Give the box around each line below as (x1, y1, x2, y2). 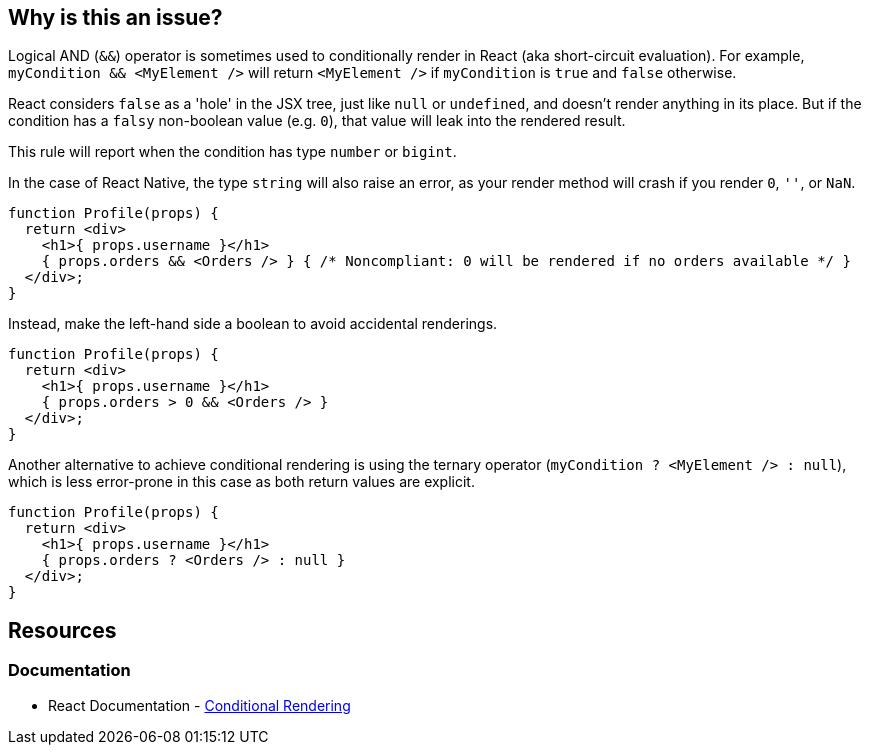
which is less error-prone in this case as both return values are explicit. (8, 473, 475, 491)
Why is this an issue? (8, 5, 223, 30)
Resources (8, 617, 117, 643)
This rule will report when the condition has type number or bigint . (8, 143, 457, 161)
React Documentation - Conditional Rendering (48, 696, 351, 714)
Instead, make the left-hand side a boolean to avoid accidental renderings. (8, 315, 498, 333)
